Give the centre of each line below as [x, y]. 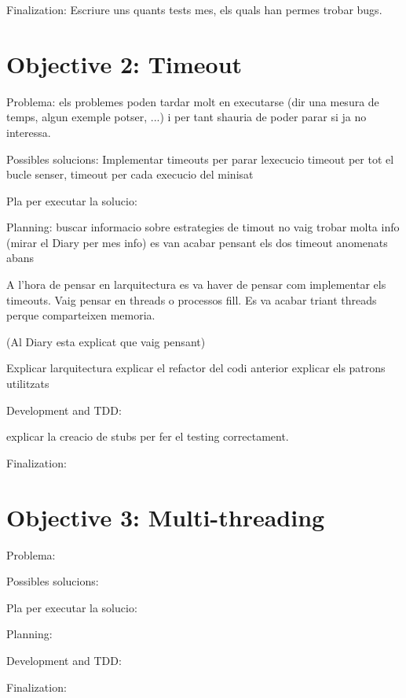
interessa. [29, 132]
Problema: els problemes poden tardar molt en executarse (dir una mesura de [193, 101]
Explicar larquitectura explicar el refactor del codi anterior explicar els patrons [196, 368]
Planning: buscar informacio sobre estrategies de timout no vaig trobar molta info [203, 227]
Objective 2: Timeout [124, 63]
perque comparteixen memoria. [81, 315]
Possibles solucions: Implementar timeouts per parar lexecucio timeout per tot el [200, 159]
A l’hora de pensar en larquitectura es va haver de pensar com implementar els [196, 284]
